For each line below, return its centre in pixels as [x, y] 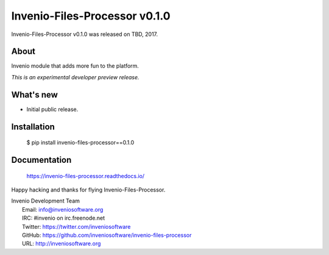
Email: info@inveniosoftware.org [63, 209]
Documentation [41, 160]
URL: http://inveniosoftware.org [62, 243]
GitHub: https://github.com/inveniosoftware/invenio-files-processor [107, 235]
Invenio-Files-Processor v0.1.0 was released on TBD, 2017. [85, 34]
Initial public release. [52, 109]
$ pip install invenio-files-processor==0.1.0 [80, 143]
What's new [34, 95]
